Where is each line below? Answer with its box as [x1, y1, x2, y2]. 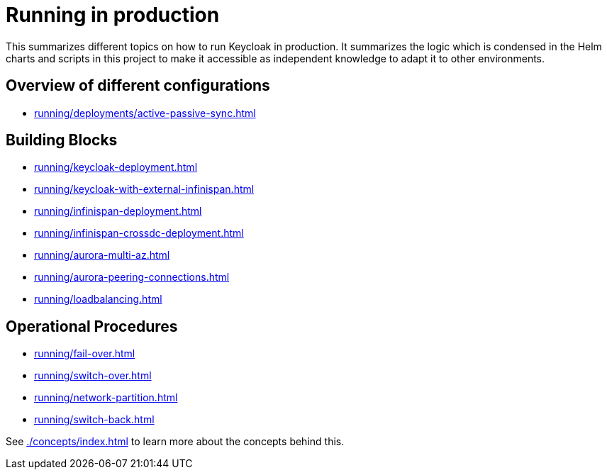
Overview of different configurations [6, 77, 270, 95]
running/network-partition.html [34, 391, 178, 404]
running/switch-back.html [34, 413, 155, 426]
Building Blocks [6, 131, 118, 150]
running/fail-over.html [34, 347, 135, 360]
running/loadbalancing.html [34, 293, 162, 306]
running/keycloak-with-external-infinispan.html [34, 183, 255, 196]
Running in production [6, 3, 220, 27]
